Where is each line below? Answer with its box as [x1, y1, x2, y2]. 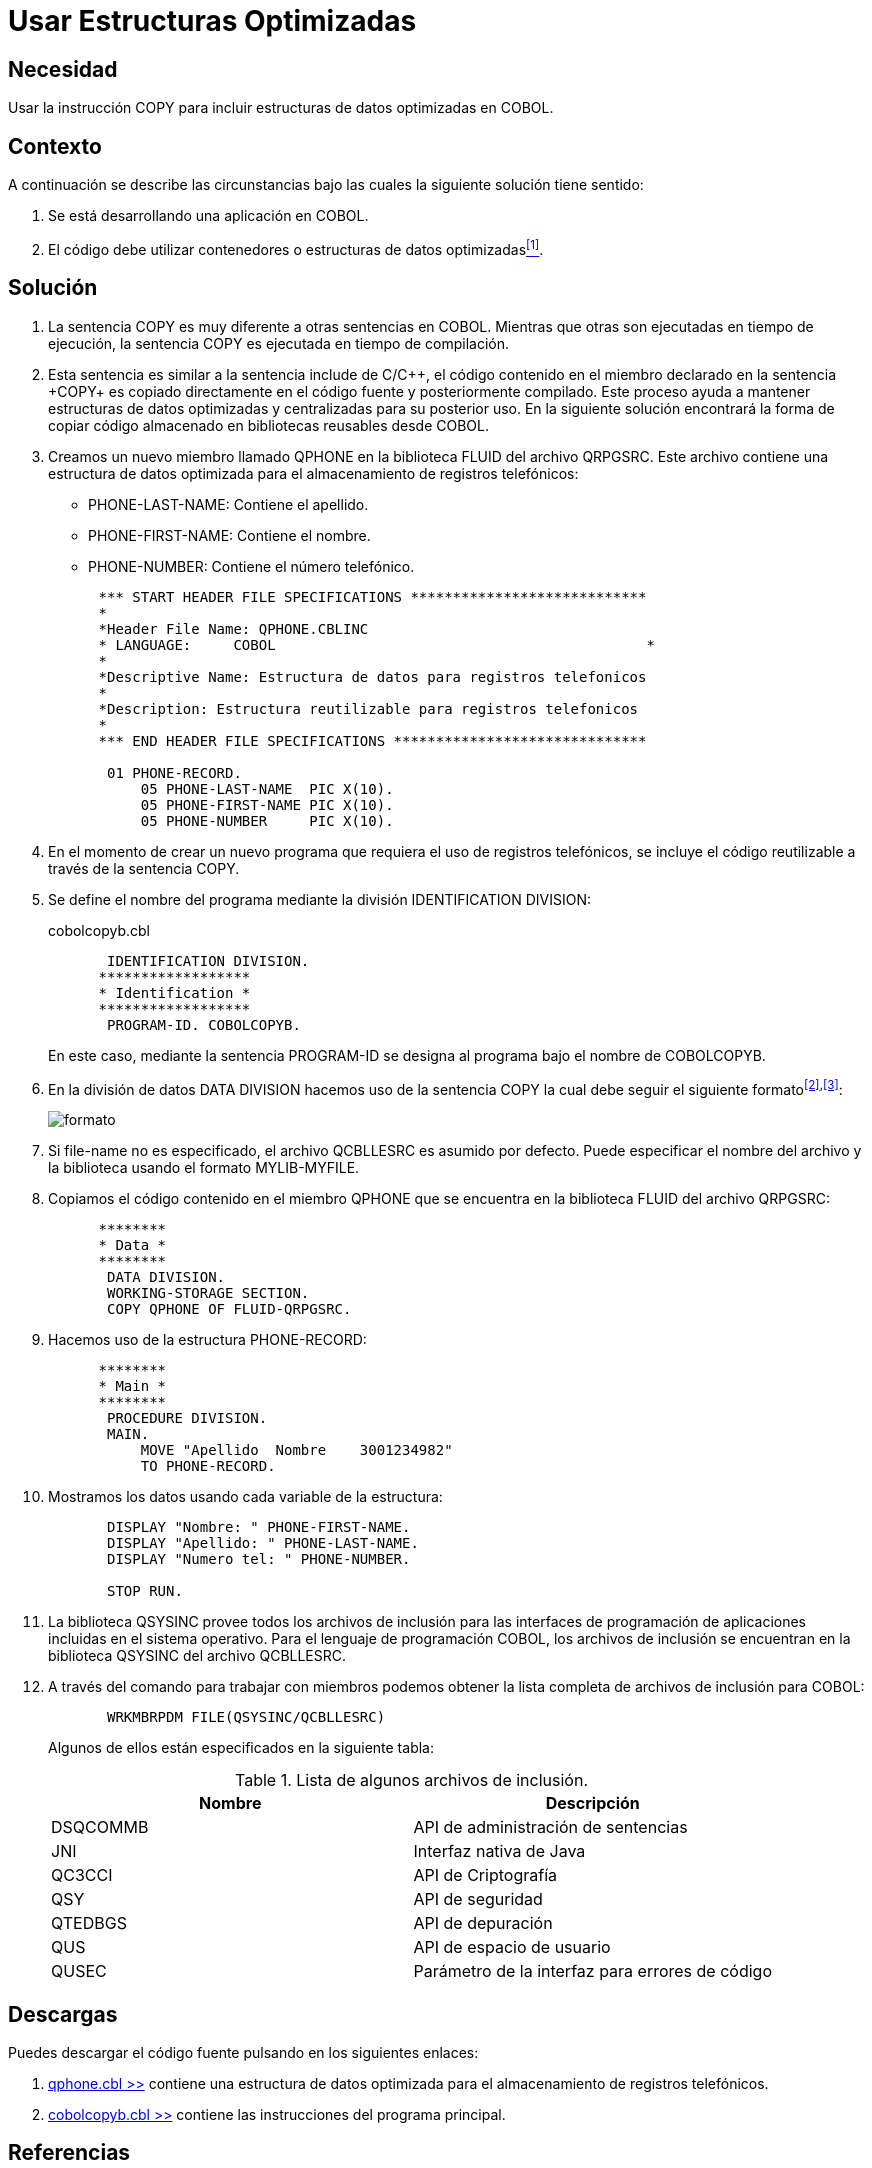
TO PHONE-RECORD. [140, 1458, 276, 1475]
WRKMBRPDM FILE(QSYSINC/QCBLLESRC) [107, 1709, 386, 1726]
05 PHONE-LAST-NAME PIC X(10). [140, 780, 394, 797]
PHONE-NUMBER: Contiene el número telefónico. [88, 557, 415, 575]
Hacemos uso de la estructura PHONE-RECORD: [48, 1331, 367, 1349]
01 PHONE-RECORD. [107, 764, 242, 781]
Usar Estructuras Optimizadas [8, 4, 417, 38]
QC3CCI [51, 1865, 113, 1886]
